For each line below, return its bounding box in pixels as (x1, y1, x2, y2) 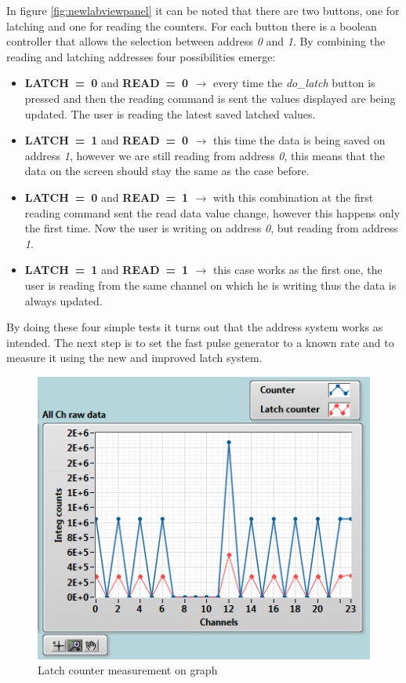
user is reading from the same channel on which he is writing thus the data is (24, 276, 397, 293)
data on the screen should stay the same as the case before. (24, 163, 310, 179)
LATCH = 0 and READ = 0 (24, 75, 189, 91)
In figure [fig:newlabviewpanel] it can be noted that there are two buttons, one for (6, 2, 400, 18)
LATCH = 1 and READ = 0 (24, 132, 189, 148)
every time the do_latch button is (212, 75, 375, 91)
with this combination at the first (212, 188, 374, 205)
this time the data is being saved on (212, 132, 386, 148)
